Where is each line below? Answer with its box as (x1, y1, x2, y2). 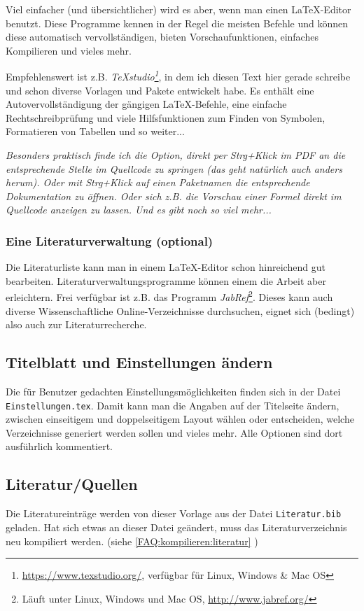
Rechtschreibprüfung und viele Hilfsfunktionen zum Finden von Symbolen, (6, 110, 325, 125)
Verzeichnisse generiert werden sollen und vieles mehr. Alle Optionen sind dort (6, 425, 343, 440)
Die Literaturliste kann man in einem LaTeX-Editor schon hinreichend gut (6, 260, 325, 274)
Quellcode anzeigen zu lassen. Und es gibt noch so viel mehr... (6, 202, 272, 217)
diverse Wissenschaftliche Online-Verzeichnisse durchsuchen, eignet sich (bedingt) (6, 303, 355, 318)
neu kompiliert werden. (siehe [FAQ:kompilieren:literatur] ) (6, 533, 258, 548)
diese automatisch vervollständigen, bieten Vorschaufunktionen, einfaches (6, 29, 318, 44)
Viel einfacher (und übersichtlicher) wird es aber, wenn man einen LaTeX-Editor (6, 2, 351, 16)
